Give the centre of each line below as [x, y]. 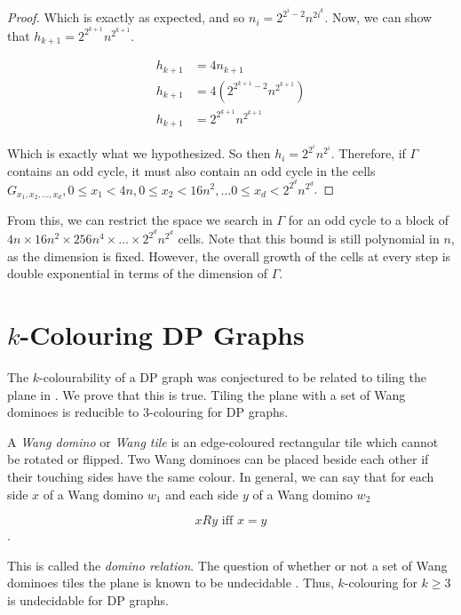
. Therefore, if [368, 153]
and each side [202, 494]
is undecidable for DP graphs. [88, 599]
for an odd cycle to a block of [368, 220]
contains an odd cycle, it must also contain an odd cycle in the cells [191, 170]
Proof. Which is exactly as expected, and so [126, 17]
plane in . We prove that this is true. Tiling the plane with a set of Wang [207, 394]
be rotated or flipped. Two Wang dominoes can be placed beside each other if [218, 459]
